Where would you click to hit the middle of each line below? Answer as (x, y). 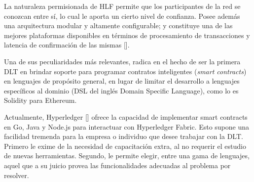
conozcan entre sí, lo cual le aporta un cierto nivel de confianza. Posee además (122, 16)
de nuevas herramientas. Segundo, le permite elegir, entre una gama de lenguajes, (127, 156)
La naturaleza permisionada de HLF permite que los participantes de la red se (122, 6)
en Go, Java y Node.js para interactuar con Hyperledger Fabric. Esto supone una (127, 126)
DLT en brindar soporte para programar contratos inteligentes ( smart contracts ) (125, 71)
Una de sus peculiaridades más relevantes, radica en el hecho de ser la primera (122, 61)
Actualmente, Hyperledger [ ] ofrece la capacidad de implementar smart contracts (126, 116)
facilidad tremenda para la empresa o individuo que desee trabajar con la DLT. (124, 136)
